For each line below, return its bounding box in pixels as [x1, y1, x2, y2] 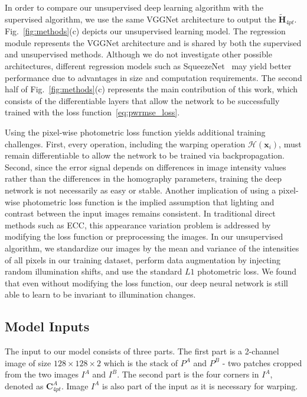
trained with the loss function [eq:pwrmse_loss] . [5, 106, 180, 118]
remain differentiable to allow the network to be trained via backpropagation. [5, 149, 285, 162]
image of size [5, 356, 51, 369]
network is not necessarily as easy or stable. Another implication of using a [5, 183, 276, 196]
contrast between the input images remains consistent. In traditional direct [5, 207, 276, 220]
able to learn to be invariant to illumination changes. [5, 288, 196, 301]
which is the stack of [103, 356, 178, 369]
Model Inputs [5, 317, 90, 335]
